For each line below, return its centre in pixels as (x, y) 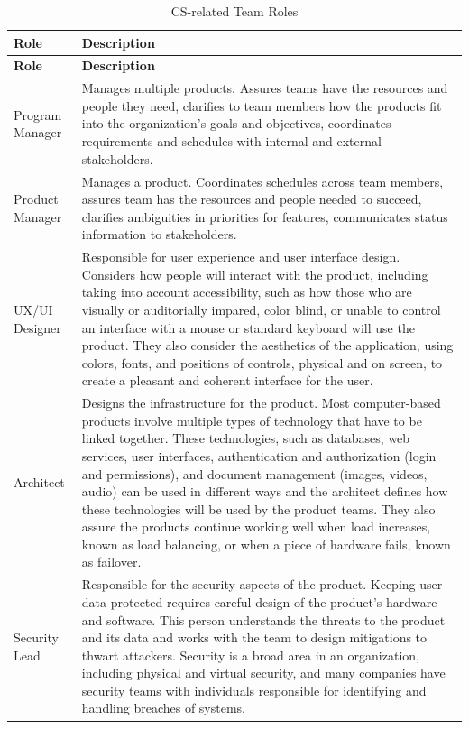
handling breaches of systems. (164, 708)
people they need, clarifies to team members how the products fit (262, 105)
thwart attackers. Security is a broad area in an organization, (250, 655)
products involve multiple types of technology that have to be (252, 420)
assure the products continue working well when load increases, (256, 526)
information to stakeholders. (159, 234)
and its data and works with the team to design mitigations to (254, 637)
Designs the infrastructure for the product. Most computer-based (261, 403)
